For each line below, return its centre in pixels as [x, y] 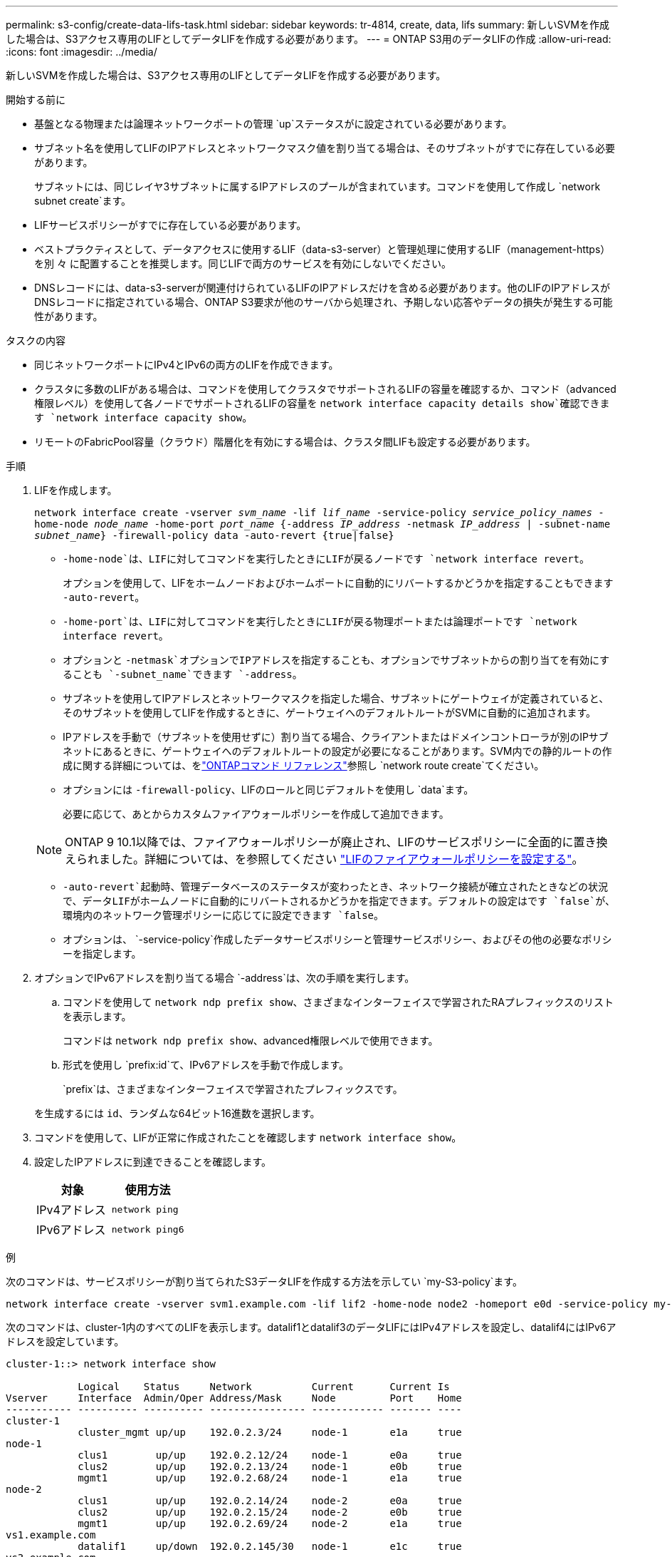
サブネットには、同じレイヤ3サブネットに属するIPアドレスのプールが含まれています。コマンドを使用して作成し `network [317, 186]
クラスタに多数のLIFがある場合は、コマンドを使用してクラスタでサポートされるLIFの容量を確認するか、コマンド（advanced [325, 389]
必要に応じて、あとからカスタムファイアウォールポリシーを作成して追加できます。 [256, 814]
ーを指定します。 [102, 954]
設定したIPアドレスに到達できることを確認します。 [153, 1162]
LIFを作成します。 [76, 490]
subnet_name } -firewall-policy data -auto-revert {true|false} [214, 535]
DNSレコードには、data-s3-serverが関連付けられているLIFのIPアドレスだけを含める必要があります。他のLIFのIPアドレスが [322, 288]
